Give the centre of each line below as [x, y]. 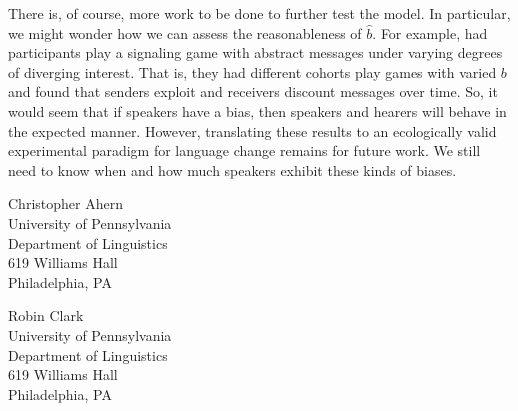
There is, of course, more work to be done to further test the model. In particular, [259, 13]
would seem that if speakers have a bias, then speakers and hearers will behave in [257, 110]
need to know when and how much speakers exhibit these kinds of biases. [232, 169]
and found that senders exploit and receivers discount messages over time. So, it [253, 91]
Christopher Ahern [65, 203]
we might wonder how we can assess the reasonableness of [185, 32]
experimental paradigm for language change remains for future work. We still [244, 150]
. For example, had [430, 32]
